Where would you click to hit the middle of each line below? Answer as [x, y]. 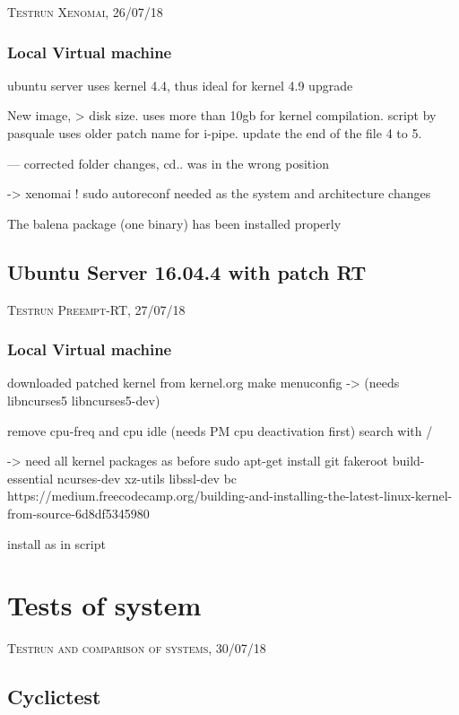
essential [30, 478]
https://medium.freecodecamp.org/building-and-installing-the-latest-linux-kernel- [230, 496]
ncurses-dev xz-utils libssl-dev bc [147, 478]
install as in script [56, 543]
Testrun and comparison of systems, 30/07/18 [137, 648]
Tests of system [104, 605]
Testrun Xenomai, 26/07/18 [85, 12]
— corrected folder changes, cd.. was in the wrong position [168, 163]
